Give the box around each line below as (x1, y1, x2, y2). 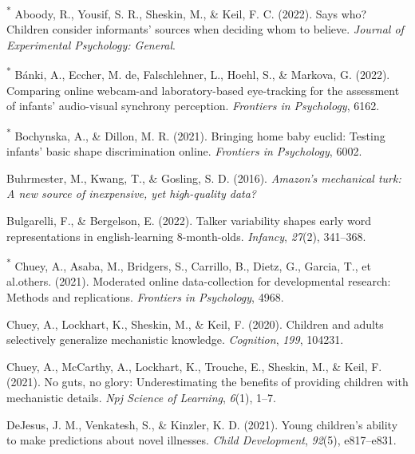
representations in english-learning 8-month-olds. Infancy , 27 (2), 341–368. (6, 227, 366, 244)
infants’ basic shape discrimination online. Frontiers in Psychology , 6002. (6, 143, 362, 160)
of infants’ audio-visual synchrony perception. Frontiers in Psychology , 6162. (6, 97, 380, 114)
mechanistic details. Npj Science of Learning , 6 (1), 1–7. (6, 389, 277, 405)
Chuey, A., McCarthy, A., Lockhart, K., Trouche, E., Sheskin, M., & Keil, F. (6, 357, 382, 374)
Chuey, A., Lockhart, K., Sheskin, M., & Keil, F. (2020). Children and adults (6, 315, 384, 332)
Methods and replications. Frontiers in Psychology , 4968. (6, 288, 284, 305)
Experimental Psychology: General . (6, 36, 176, 53)
